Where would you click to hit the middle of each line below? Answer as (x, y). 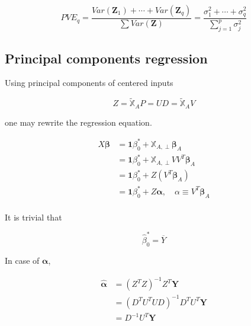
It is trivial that (33, 217)
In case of (22, 260)
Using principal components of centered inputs (89, 83)
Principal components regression (106, 58)
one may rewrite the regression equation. (78, 122)
